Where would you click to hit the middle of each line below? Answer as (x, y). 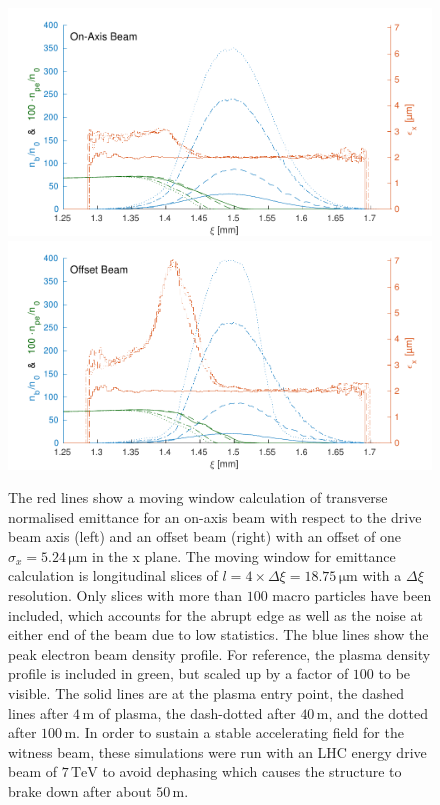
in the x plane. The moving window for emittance (244, 555)
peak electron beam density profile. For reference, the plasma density (219, 653)
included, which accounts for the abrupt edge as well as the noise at (215, 614)
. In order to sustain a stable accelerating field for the (240, 732)
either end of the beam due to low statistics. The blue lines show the (218, 634)
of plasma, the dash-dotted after (197, 712)
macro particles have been (352, 595)
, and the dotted (378, 712)
